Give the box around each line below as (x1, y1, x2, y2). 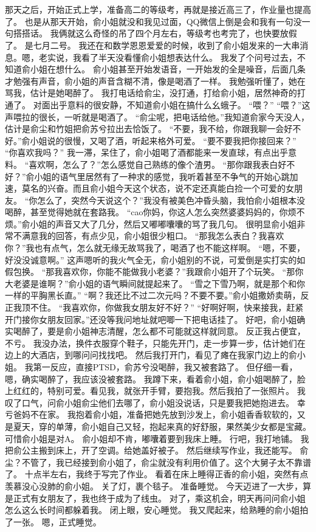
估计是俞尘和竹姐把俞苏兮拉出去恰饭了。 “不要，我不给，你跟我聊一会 (5, 122, 284, 135)
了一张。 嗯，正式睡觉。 (5, 515, 101, 528)
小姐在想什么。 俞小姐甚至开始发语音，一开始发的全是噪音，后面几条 (30, 63, 306, 75)
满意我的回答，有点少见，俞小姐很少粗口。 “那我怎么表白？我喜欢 (21, 229, 284, 242)
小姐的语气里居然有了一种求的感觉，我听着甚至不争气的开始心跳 (34, 170, 290, 182)
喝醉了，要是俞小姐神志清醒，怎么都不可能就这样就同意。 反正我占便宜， (13, 325, 306, 337)
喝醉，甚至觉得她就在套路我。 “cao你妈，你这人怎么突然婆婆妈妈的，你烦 (5, 206, 297, 218)
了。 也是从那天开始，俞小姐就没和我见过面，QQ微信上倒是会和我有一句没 (5, 15, 302, 27)
